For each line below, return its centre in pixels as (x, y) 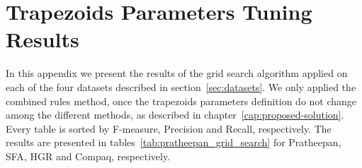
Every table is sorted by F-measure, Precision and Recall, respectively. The (169, 128)
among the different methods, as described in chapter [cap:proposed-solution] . (175, 115)
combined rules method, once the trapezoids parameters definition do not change (181, 101)
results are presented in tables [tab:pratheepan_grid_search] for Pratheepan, (174, 142)
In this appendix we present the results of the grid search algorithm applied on (177, 73)
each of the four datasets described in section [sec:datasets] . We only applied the (181, 86)
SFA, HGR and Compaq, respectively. (88, 156)
